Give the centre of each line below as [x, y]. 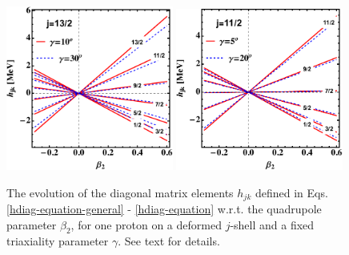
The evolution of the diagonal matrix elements [120, 192]
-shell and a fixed [272, 224]
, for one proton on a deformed [146, 224]
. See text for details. [169, 241]
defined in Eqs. [291, 192]
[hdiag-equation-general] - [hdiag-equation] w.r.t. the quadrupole [164, 208]
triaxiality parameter [58, 241]
